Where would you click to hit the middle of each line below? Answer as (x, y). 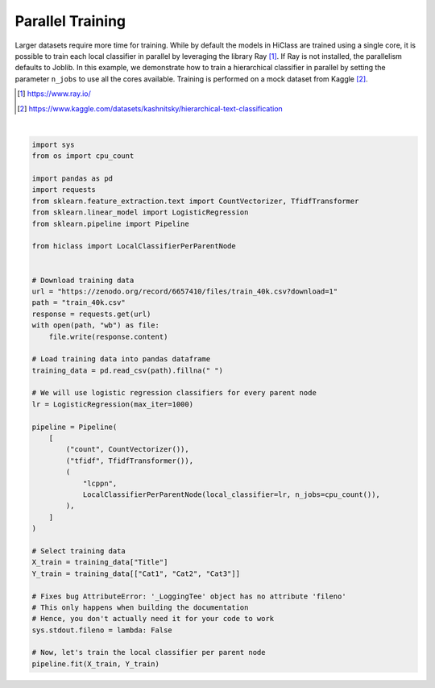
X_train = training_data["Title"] (100, 562)
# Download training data (83, 280)
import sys (53, 144)
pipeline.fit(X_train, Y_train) (96, 664)
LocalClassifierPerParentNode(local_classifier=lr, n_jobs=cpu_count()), (231, 494)
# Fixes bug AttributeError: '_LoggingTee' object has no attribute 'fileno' (189, 596)
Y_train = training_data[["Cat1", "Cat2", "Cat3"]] (136, 573)
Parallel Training (70, 21)
